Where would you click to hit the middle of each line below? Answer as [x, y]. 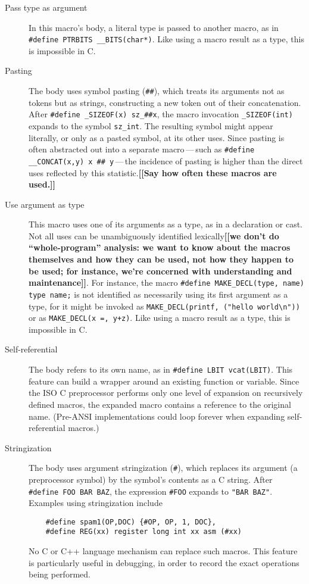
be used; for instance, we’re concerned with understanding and [160, 271]
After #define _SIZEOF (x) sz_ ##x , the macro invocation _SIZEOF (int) [161, 114]
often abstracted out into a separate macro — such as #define [142, 149]
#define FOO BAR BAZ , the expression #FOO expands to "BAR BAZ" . [151, 491]
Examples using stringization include [96, 503]
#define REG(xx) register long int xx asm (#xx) [143, 532]
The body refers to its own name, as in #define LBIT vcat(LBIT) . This [161, 369]
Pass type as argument [46, 7]
